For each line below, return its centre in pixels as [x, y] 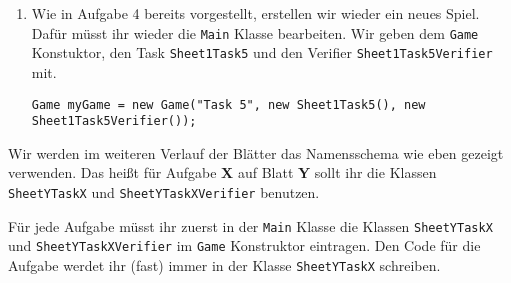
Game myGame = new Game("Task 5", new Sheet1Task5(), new [228, 104]
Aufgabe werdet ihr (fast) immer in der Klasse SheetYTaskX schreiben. [224, 264]
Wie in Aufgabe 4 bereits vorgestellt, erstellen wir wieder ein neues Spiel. [255, 13]
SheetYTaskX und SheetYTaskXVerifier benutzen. [164, 192]
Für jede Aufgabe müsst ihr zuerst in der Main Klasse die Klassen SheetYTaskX [250, 225]
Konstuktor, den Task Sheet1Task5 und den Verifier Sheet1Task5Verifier [262, 52]
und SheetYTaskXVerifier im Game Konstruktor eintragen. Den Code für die [244, 245]
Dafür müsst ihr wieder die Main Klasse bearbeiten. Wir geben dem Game [255, 32]
